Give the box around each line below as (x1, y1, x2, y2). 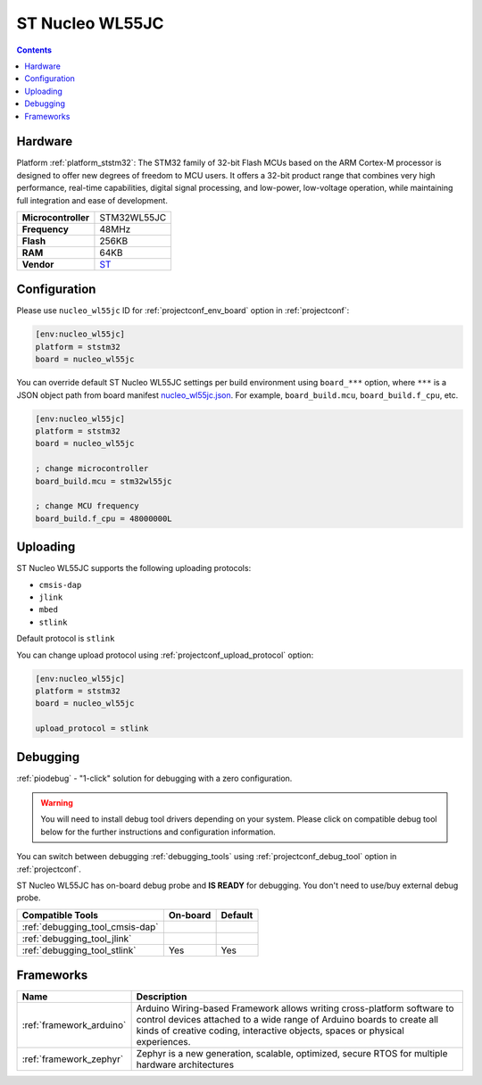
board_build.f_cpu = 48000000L (35, 513, 173, 524)
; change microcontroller (35, 464, 149, 474)
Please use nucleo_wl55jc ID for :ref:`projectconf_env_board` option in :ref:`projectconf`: (16, 305, 350, 316)
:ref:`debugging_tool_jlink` (21, 932, 132, 945)
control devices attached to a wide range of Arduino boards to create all (136, 1014, 439, 1026)
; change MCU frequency (35, 501, 140, 511)
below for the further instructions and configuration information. (40, 826, 276, 837)
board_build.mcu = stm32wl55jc (35, 476, 173, 486)
